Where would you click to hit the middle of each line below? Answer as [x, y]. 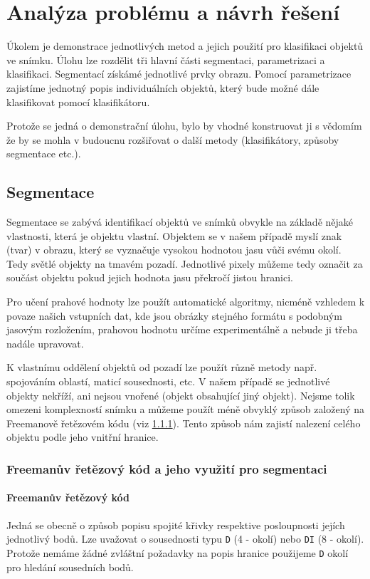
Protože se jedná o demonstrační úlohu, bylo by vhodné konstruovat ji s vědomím [184, 126]
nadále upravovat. [45, 343]
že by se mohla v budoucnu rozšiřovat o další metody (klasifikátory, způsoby [173, 139]
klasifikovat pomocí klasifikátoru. [78, 101]
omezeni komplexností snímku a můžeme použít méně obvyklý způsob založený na [186, 409]
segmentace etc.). [44, 153]
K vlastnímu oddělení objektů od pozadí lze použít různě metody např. [162, 367]
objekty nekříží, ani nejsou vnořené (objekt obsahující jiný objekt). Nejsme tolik [181, 395]
